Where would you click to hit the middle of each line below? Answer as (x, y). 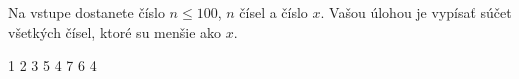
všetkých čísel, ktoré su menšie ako (115, 31)
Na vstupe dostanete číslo (86, 12)
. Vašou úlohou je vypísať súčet (416, 12)
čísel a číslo (273, 12)
